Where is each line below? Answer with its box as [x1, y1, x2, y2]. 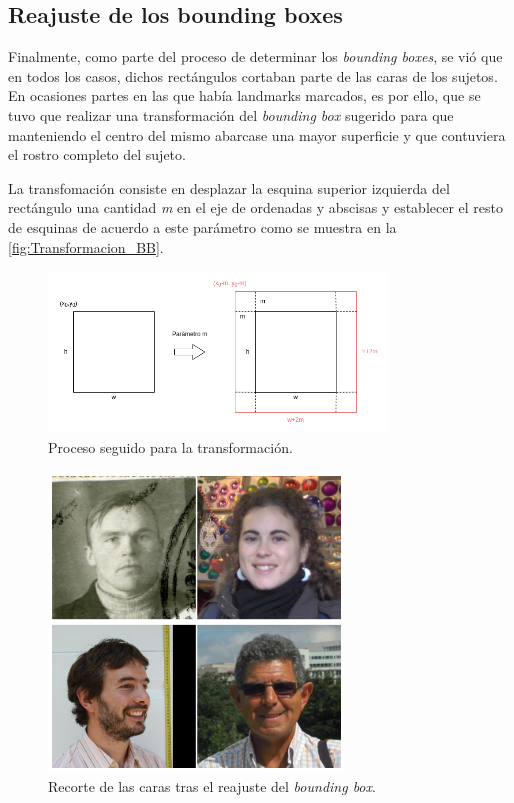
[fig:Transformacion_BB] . [8, 236, 164, 257]
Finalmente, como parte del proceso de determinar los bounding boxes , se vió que [8, 46, 503, 67]
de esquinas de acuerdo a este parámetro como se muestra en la [8, 216, 397, 237]
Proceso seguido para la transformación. [48, 436, 293, 457]
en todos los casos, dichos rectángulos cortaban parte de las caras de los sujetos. [8, 65, 498, 86]
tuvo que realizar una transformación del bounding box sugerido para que [8, 104, 454, 125]
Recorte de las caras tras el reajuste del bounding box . [48, 775, 376, 796]
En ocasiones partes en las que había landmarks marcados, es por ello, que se [8, 85, 481, 106]
